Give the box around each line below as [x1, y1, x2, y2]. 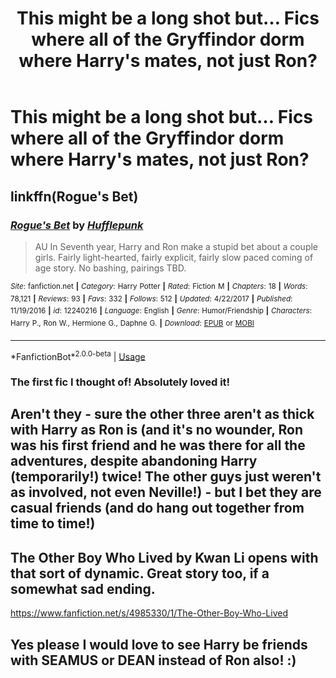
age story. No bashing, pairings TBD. [34, 262, 187, 274]
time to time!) [10, 515, 96, 532]
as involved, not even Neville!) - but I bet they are [10, 484, 322, 501]
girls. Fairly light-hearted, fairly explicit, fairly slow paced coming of [34, 251, 314, 263]
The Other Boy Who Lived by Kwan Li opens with [10, 549, 319, 566]
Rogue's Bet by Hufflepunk [10, 218, 144, 232]
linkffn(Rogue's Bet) [10, 188, 139, 205]
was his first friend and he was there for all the [10, 437, 306, 454]
